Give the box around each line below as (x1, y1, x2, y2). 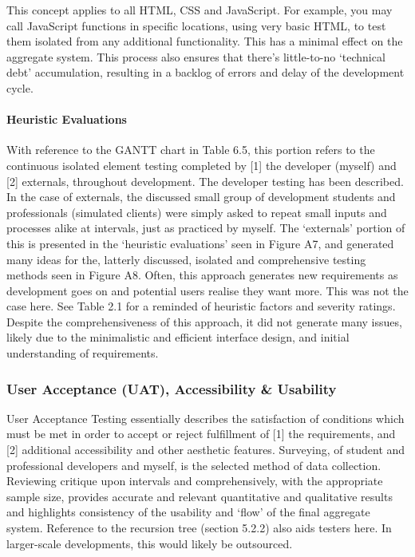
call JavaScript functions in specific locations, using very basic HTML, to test (6, 17, 386, 34)
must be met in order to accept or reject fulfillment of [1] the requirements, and (6, 425, 396, 442)
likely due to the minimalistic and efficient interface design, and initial (6, 329, 350, 346)
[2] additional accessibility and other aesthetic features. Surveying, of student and (6, 441, 405, 458)
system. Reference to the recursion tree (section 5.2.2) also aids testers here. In (6, 519, 392, 536)
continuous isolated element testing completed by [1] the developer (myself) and (6, 156, 397, 173)
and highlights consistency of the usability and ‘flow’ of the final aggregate (6, 504, 370, 520)
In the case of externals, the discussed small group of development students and (6, 188, 396, 205)
